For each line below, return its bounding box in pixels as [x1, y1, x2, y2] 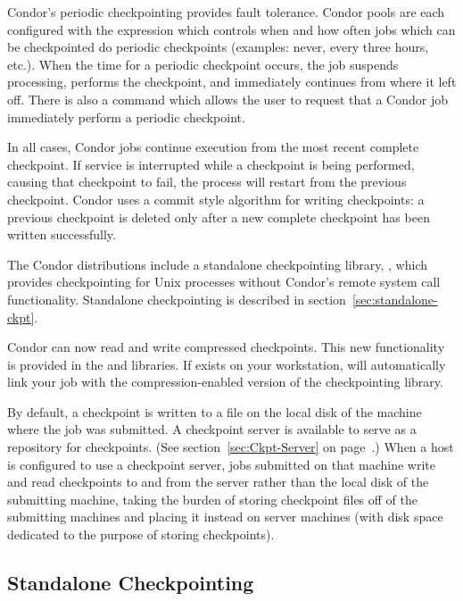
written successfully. [7, 225, 116, 244]
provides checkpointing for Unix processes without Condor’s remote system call [7, 272, 441, 291]
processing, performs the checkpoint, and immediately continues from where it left [7, 72, 457, 91]
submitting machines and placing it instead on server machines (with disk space [7, 507, 443, 526]
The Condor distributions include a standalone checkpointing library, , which [7, 255, 428, 273]
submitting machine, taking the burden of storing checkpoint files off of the [7, 489, 418, 508]
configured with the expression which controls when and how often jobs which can [7, 20, 456, 38]
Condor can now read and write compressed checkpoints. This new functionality [7, 338, 445, 356]
